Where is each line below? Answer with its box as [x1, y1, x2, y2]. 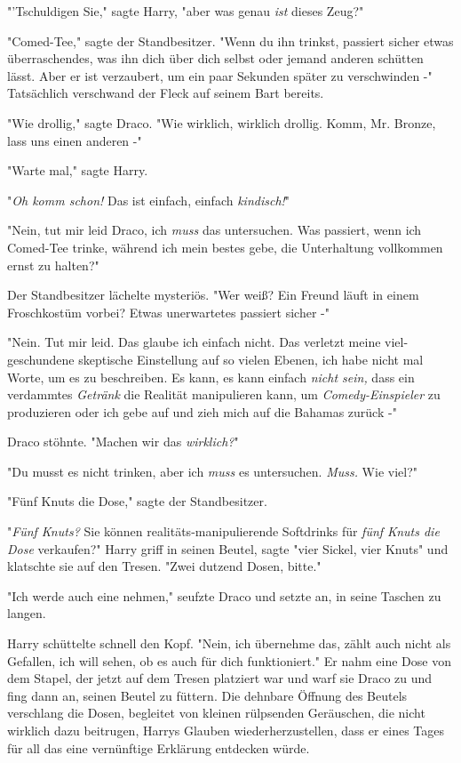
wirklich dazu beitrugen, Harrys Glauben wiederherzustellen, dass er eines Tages [7, 721, 444, 739]
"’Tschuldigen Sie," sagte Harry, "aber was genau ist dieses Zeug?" [7, 2, 364, 20]
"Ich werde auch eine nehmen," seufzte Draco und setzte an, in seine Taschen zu [7, 586, 441, 605]
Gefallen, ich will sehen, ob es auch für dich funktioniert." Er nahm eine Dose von [7, 651, 451, 670]
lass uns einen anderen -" [7, 131, 142, 149]
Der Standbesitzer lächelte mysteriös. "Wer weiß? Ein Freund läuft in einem [7, 285, 419, 304]
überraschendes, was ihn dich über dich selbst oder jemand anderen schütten [7, 49, 424, 68]
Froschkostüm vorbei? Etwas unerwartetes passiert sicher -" [7, 302, 330, 321]
